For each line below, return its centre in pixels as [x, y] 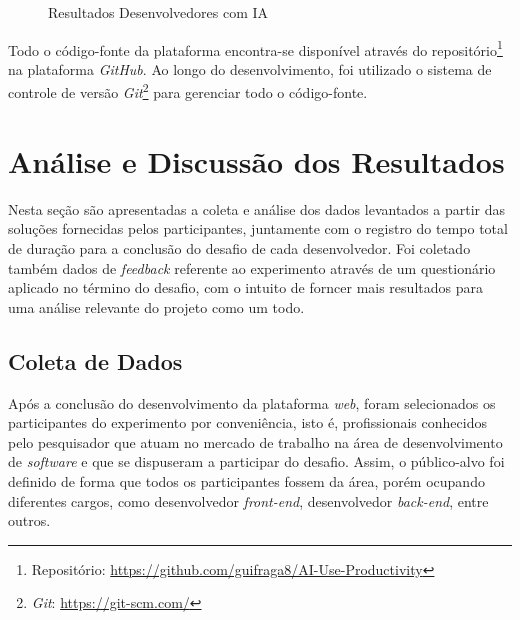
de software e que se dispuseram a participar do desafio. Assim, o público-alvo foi [256, 461]
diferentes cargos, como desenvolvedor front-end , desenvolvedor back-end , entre [248, 500]
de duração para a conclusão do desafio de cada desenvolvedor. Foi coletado [239, 248]
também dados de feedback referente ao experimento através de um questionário [252, 267]
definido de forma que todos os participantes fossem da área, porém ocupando [246, 480]
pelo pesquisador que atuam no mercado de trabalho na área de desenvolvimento [255, 441]
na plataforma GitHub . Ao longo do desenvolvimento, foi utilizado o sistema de [250, 68]
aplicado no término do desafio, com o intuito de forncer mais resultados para [245, 287]
